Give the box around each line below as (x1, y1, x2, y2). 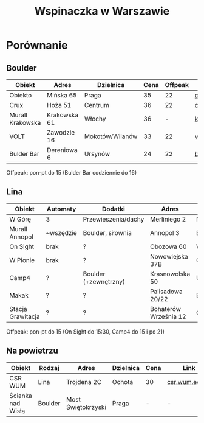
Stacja (9, 304, 27, 313)
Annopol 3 (149, 228, 180, 237)
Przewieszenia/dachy (83, 215, 144, 223)
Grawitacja (9, 312, 41, 321)
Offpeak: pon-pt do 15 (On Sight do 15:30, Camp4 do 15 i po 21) (6, 327, 165, 335)
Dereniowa (46, 146, 78, 154)
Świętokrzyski (66, 403, 106, 411)
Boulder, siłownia (83, 228, 132, 237)
